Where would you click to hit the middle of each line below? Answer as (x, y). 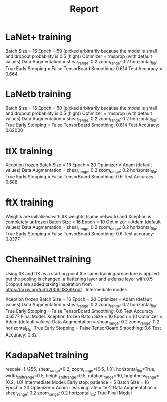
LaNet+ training (38, 37)
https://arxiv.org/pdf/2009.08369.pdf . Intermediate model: (66, 289)
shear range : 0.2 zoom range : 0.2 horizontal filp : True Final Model (68, 393)
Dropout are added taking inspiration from (48, 284)
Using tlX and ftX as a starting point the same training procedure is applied (82, 273)
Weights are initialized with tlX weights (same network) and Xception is (78, 217)
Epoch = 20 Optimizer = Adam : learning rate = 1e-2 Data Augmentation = (81, 387)
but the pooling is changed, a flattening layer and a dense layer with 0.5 (79, 279)
